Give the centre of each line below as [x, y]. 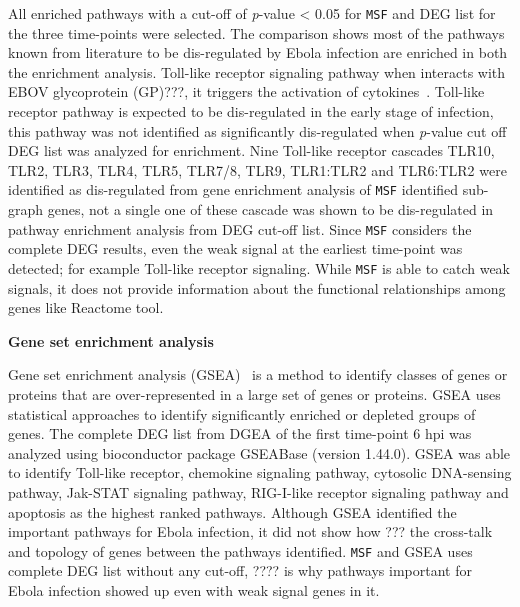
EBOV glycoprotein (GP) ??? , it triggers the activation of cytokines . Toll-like [246, 91]
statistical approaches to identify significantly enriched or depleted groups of [242, 413]
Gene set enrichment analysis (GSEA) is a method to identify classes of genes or [258, 374]
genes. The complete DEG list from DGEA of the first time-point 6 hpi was [240, 433]
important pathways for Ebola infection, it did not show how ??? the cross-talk [250, 531]
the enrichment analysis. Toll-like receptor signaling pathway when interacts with [257, 71]
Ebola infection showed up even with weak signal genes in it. [194, 589]
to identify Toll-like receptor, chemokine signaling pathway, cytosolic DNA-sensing [260, 472]
